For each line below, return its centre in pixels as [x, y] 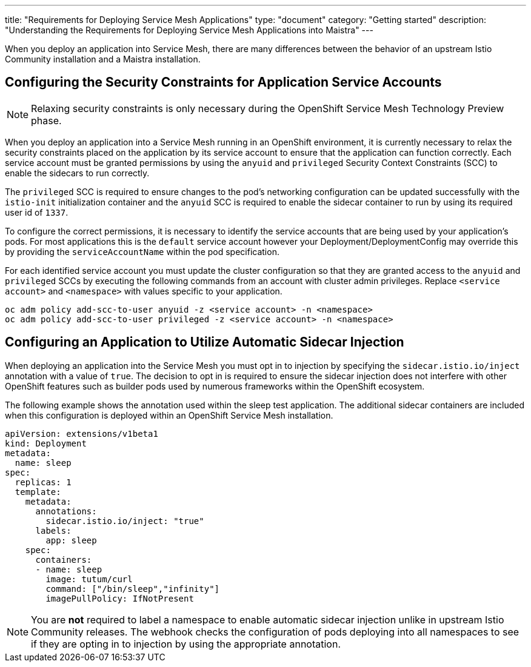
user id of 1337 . [37, 212]
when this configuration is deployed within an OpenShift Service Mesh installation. [169, 415]
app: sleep [71, 540]
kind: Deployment [46, 443]
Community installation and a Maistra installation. [103, 59]
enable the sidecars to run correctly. [77, 173]
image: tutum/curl [89, 579]
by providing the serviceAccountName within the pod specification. [142, 251]
